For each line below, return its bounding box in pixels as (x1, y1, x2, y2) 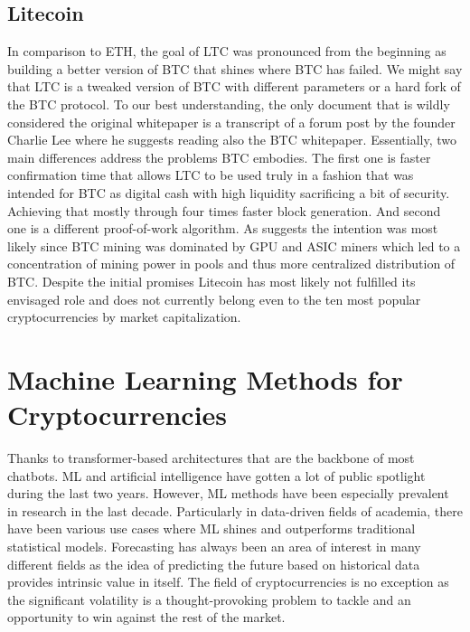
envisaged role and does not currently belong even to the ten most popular (7, 289, 421, 308)
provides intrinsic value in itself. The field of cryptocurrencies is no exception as (7, 572, 449, 591)
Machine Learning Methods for (7, 360, 403, 397)
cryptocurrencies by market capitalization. (7, 307, 241, 326)
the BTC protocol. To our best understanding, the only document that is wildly (7, 94, 450, 113)
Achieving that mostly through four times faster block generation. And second (7, 201, 441, 220)
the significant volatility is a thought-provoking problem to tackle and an (7, 590, 411, 608)
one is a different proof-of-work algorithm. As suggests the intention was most (7, 219, 438, 238)
